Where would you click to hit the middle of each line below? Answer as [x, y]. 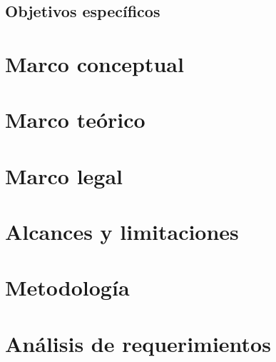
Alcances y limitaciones [122, 232]
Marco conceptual [94, 63]
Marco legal [64, 175]
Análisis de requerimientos [138, 343]
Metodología [67, 287]
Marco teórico [75, 120]
